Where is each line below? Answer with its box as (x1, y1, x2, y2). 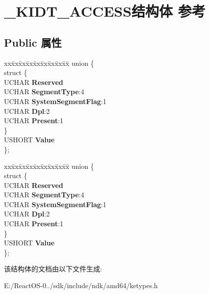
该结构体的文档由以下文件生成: (4, 264, 102, 274)
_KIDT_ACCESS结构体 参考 (4, 1, 206, 21)
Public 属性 (4, 34, 62, 50)
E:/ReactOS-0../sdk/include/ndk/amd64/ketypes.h (4, 280, 158, 291)
